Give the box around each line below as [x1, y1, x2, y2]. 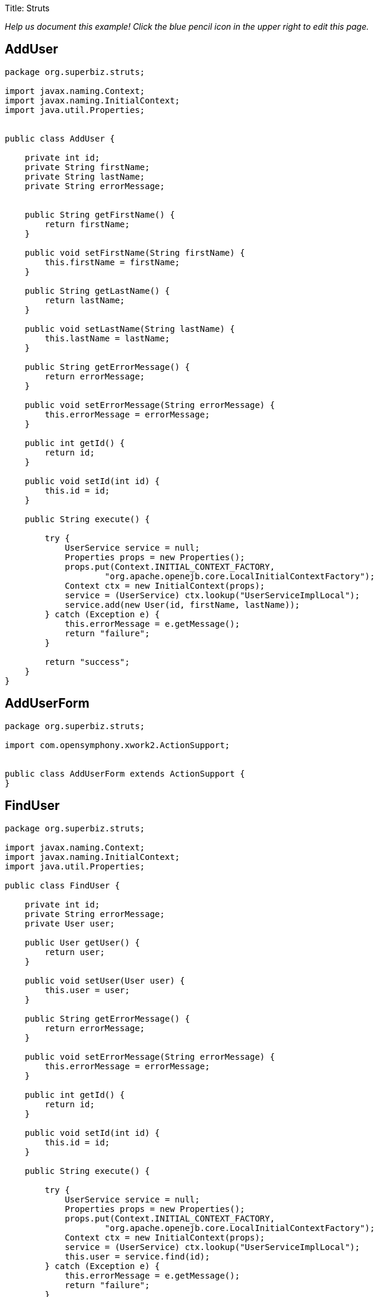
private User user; [24, 918, 115, 928]
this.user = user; [45, 985, 130, 995]
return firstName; [45, 219, 130, 229]
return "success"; [45, 657, 130, 667]
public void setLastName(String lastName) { [24, 324, 235, 334]
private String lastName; [24, 171, 145, 181]
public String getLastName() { [24, 285, 170, 296]
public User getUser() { [24, 937, 140, 947]
